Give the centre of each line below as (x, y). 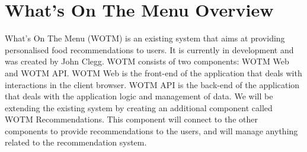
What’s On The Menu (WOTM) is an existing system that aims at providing (145, 38)
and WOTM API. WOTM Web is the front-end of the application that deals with (153, 72)
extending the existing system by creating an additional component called (139, 107)
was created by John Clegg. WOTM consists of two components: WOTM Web (147, 61)
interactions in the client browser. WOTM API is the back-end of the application (152, 84)
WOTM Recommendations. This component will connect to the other (131, 119)
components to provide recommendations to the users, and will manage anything (151, 130)
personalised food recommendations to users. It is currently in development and (149, 49)
